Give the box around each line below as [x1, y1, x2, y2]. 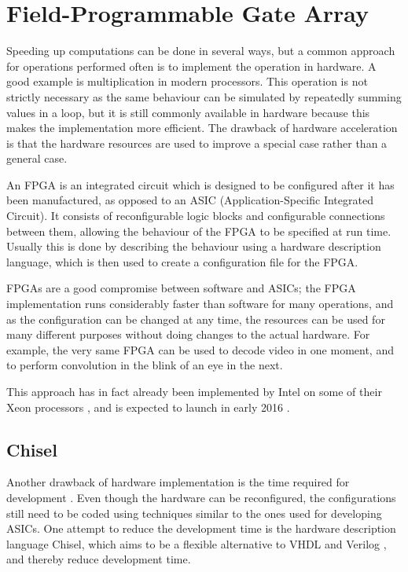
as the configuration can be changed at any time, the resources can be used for [6, 310, 385, 327]
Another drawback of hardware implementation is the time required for [6, 474, 350, 490]
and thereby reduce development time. [6, 551, 191, 567]
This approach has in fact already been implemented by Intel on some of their [6, 383, 382, 399]
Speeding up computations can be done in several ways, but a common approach [6, 42, 395, 59]
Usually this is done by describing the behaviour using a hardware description [6, 238, 381, 255]
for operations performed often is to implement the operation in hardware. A [6, 57, 377, 74]
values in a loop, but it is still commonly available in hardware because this [6, 104, 370, 120]
